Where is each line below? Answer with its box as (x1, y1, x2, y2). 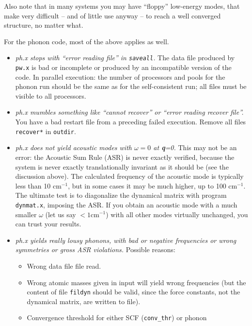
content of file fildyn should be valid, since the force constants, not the (27, 287, 240, 297)
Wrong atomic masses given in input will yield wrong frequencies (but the (27, 277, 246, 287)
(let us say (45, 209, 76, 219)
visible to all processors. (15, 90, 86, 101)
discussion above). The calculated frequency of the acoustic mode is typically (15, 171, 244, 181)
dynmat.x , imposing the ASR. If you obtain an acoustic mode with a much (15, 199, 237, 209)
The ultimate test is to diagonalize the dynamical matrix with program (15, 190, 227, 200)
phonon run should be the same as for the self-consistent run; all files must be (15, 81, 247, 91)
